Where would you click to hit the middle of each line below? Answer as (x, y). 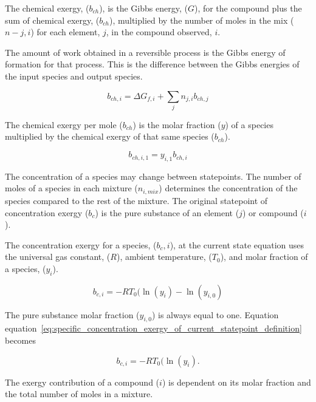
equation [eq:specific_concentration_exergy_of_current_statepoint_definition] (153, 328)
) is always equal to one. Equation (215, 314)
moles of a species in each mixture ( (71, 188)
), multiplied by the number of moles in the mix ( (201, 20)
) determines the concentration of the (228, 188)
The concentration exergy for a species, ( (81, 244)
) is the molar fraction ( (177, 124)
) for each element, (65, 32)
